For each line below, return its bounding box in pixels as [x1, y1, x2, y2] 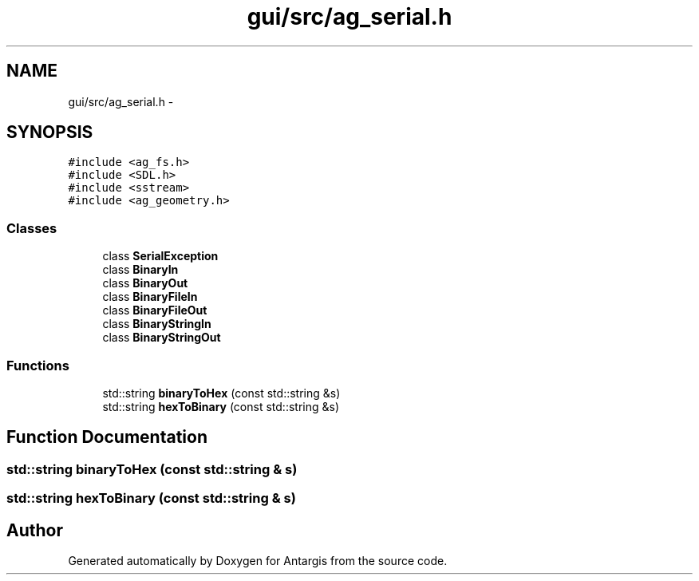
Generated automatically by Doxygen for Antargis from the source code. [68, 554, 448, 567]
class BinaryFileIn [102, 290, 198, 304]
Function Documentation [6, 427, 207, 448]
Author [6, 520, 63, 540]
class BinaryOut [102, 276, 188, 290]
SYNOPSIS [6, 122, 93, 143]
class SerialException [102, 249, 219, 263]
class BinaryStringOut [102, 330, 221, 345]
